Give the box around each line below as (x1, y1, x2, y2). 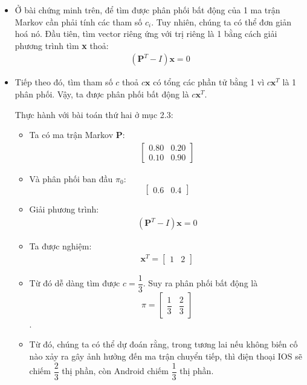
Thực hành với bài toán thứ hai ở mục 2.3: (15, 108, 173, 120)
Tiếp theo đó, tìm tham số (15, 76, 113, 88)
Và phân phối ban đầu (29, 172, 113, 185)
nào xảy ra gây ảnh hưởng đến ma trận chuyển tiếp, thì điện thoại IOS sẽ (29, 349, 302, 362)
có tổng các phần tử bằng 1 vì (153, 76, 265, 88)
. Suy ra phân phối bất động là (143, 277, 258, 289)
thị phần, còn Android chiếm (62, 364, 169, 377)
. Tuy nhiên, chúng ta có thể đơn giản (151, 15, 292, 28)
